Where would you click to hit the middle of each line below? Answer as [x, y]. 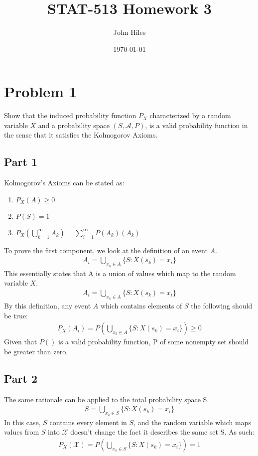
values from [22, 432]
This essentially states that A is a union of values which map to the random [120, 273]
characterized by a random [190, 115]
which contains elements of [141, 306]
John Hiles [129, 32]
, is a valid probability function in [196, 125]
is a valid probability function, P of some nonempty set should [154, 342]
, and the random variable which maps [192, 422]
